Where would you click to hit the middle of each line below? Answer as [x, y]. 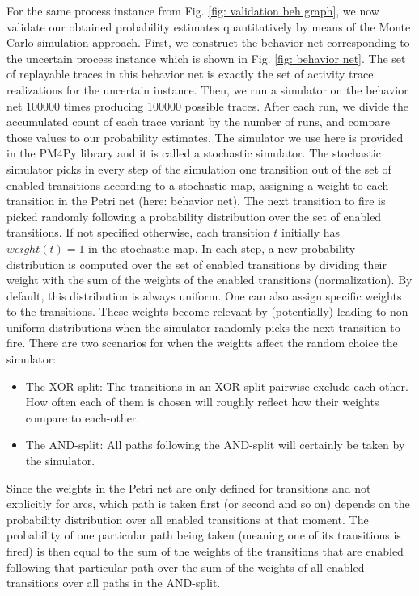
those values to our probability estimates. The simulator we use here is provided [205, 137]
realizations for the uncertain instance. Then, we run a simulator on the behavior [207, 89]
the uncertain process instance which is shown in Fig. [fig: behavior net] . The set [206, 58]
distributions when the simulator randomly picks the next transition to [224, 327]
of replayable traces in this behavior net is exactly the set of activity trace [190, 74]
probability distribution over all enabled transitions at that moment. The [188, 519]
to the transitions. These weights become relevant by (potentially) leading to [197, 311]
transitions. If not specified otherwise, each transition [138, 232]
